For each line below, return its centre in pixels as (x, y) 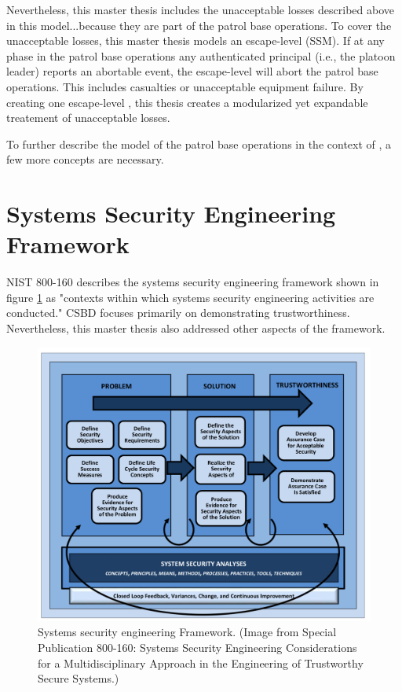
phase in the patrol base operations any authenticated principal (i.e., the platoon (201, 55)
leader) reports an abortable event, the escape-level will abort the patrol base (192, 71)
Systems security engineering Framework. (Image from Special (187, 632)
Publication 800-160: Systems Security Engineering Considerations (197, 648)
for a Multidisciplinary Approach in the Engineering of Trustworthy (201, 663)
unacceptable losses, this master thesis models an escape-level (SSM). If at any (196, 40)
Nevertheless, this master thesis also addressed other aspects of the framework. (196, 328)
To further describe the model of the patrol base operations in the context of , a (199, 144)
